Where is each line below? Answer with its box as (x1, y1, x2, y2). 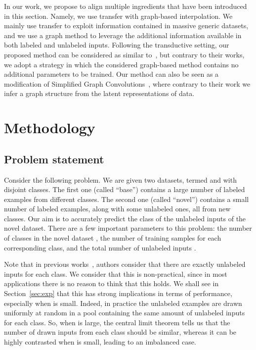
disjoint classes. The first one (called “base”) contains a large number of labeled (4, 184, 245, 195)
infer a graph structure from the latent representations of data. (4, 88, 195, 99)
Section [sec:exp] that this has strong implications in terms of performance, (4, 288, 232, 299)
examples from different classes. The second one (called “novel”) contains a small (4, 194, 249, 204)
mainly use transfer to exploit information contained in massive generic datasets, (4, 20, 249, 31)
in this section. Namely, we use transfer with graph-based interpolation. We (4, 10, 233, 21)
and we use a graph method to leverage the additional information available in (4, 30, 242, 40)
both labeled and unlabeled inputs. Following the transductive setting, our (4, 40, 229, 50)
